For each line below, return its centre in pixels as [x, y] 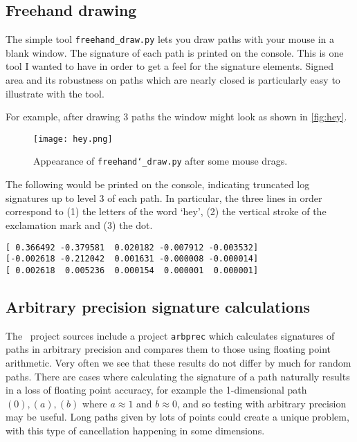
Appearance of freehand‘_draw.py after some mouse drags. [161, 161]
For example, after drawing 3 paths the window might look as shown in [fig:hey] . [176, 117]
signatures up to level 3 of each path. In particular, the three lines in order [164, 197]
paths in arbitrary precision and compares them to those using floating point [168, 349]
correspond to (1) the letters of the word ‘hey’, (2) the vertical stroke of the [166, 211]
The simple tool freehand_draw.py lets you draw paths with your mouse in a [170, 39]
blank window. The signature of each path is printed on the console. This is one [175, 52]
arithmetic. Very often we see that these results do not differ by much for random [178, 362]
